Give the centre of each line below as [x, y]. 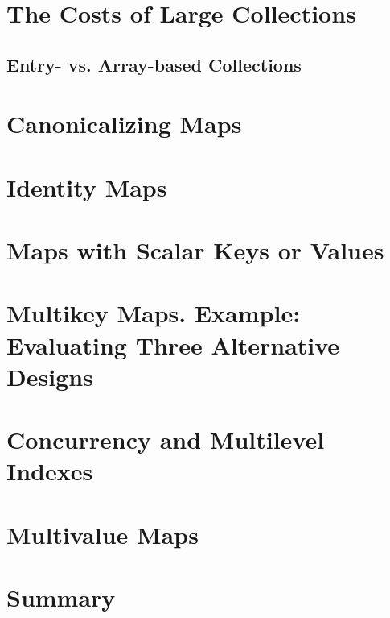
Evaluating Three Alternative [173, 344]
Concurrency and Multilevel [166, 440]
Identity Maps [87, 187]
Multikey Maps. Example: [154, 313]
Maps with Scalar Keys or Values [195, 250]
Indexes [50, 471]
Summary [61, 597]
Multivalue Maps [103, 534]
